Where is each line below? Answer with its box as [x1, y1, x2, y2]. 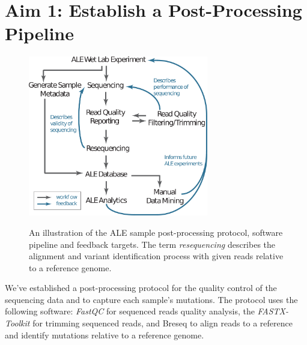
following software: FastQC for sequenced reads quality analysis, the [5, 305, 255, 317]
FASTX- [257, 305, 289, 317]
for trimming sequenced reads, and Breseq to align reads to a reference [32, 317, 293, 329]
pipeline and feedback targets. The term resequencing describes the [29, 238, 276, 250]
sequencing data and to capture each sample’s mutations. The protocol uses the [5, 293, 298, 305]
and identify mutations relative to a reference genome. [5, 328, 204, 341]
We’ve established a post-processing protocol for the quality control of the [5, 281, 277, 294]
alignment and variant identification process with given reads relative [29, 250, 284, 262]
